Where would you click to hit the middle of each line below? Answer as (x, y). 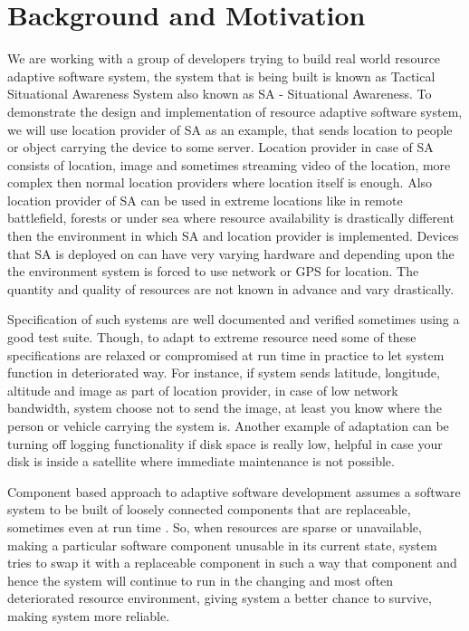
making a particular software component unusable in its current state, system (222, 545)
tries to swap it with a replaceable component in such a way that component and (232, 563)
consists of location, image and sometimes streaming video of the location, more (229, 164)
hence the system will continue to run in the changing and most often (201, 580)
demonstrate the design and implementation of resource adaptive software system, (235, 111)
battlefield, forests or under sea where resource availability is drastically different (231, 218)
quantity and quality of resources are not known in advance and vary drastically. (231, 288)
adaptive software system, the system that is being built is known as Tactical (221, 76)
